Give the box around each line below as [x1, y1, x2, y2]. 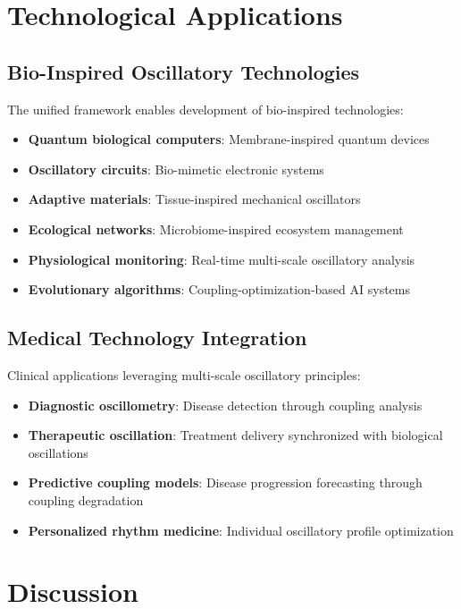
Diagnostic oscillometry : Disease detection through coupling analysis [28, 395, 423, 414]
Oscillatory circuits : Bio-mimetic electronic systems [28, 159, 324, 178]
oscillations [28, 443, 88, 461]
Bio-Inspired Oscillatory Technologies [7, 57, 360, 85]
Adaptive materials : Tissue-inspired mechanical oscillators [28, 190, 361, 208]
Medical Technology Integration [7, 324, 307, 351]
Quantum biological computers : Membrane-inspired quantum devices [28, 130, 430, 148]
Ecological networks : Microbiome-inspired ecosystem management [28, 219, 404, 238]
